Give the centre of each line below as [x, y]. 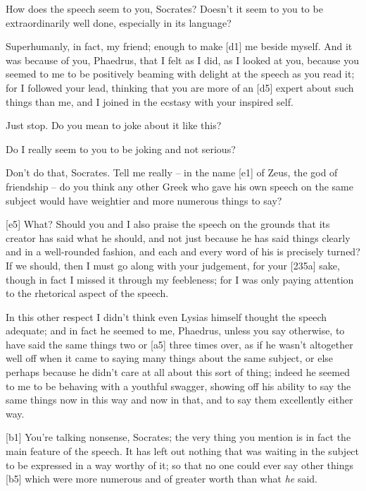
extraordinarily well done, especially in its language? [119, 22]
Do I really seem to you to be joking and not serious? [121, 148]
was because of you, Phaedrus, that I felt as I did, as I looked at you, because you [182, 60]
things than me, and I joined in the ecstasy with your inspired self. [150, 101]
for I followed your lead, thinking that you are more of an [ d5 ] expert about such [180, 87]
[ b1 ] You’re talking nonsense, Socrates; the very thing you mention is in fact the [178, 437]
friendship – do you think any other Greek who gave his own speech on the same [180, 186]
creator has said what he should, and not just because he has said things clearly [178, 237]
